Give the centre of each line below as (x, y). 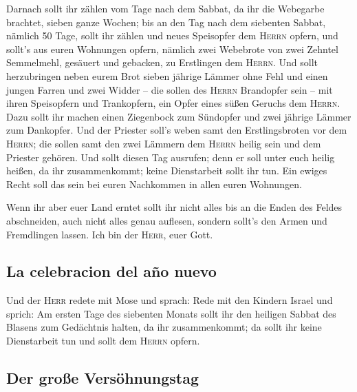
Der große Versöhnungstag (103, 378)
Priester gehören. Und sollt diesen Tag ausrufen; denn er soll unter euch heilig (171, 157)
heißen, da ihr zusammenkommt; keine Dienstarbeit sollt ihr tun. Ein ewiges (167, 171)
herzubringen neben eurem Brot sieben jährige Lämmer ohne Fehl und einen (167, 75)
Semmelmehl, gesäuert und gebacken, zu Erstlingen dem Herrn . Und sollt (162, 62)
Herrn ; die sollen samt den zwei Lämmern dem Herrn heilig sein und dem (164, 143)
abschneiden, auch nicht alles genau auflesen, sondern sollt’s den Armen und (167, 220)
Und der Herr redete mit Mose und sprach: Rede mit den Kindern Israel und (170, 300)
